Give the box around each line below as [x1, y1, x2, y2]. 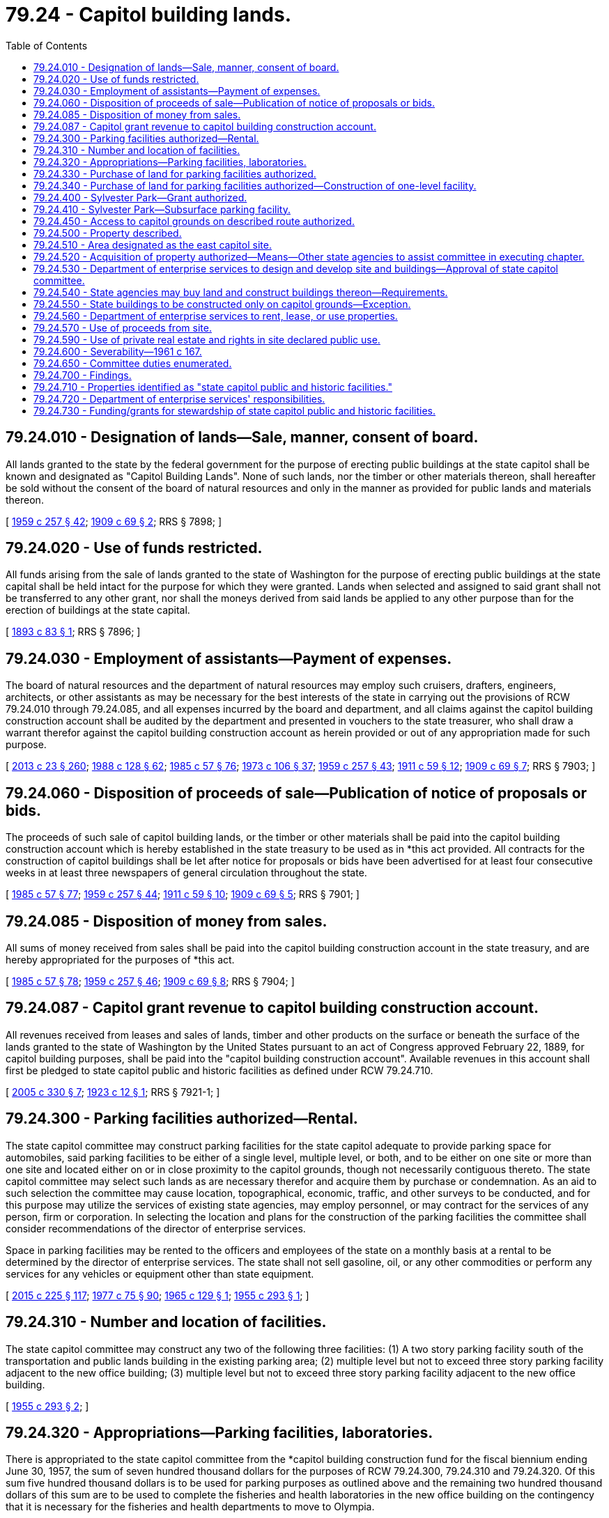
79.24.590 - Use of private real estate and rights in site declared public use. [33, 333, 380, 346]
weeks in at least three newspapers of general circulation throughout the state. [6, 867, 367, 879]
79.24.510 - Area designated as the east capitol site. [33, 238, 272, 251]
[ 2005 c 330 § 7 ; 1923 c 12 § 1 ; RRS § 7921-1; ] [6, 1085, 220, 1098]
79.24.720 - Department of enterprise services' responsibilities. [33, 392, 325, 405]
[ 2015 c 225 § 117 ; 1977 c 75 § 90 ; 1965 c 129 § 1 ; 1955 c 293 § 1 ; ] [6, 1289, 309, 1301]
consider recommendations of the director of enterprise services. [6, 1222, 306, 1234]
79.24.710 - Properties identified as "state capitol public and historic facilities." [33, 380, 392, 393]
